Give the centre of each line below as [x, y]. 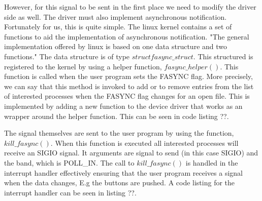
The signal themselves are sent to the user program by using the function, [119, 133]
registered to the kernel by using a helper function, [83, 66]
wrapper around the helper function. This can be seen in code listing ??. [117, 116]
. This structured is [223, 56]
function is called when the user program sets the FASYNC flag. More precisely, [128, 76]
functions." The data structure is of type [67, 56]
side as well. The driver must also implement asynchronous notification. [116, 16]
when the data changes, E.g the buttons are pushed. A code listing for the [120, 183]
